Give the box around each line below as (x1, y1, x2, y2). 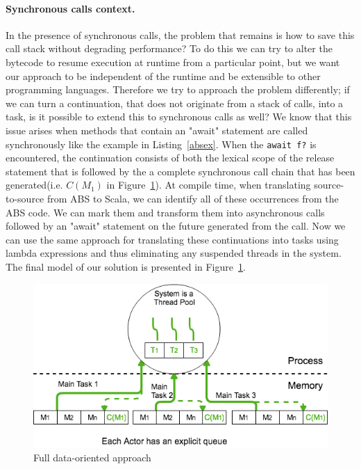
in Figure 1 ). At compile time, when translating (106, 177, 311, 192)
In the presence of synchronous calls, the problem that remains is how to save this (6, 27, 355, 42)
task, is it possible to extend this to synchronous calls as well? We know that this (6, 109, 352, 124)
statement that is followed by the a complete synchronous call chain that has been (6, 164, 355, 178)
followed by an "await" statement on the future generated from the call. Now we (6, 218, 346, 233)
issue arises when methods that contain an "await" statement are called (6, 122, 308, 137)
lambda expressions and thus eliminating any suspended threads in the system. (6, 246, 342, 260)
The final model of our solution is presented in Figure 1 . (6, 259, 246, 273)
